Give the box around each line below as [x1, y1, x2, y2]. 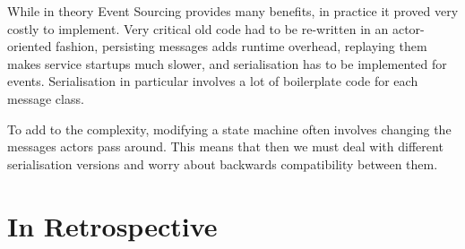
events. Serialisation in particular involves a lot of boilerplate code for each [7, 72, 418, 90]
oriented [7, 37, 52, 56]
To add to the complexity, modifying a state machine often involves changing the [7, 119, 452, 138]
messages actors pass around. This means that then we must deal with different [7, 137, 443, 156]
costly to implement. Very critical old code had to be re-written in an [7, 19, 389, 38]
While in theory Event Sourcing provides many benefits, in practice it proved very [7, 2, 459, 20]
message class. [7, 89, 84, 107]
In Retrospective [7, 207, 218, 244]
